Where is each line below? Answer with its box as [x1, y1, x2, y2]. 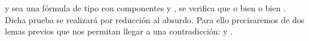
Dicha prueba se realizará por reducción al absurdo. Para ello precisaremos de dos [5, 13, 305, 26]
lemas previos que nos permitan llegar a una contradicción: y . [5, 25, 233, 37]
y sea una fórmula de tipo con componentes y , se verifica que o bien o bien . [5, 2, 286, 14]
